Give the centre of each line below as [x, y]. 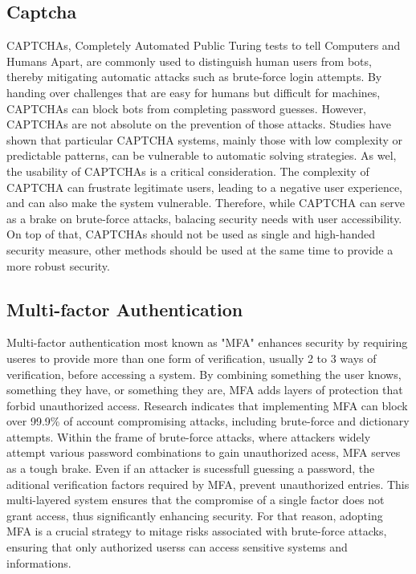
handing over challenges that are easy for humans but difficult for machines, [194, 92]
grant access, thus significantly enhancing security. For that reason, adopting [195, 515]
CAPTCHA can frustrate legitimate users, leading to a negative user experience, [204, 187]
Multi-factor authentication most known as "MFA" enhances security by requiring [207, 342]
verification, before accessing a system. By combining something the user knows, [204, 374]
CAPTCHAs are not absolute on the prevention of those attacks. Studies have [199, 124]
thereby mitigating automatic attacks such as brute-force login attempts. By [194, 77]
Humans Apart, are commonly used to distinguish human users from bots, [189, 61]
